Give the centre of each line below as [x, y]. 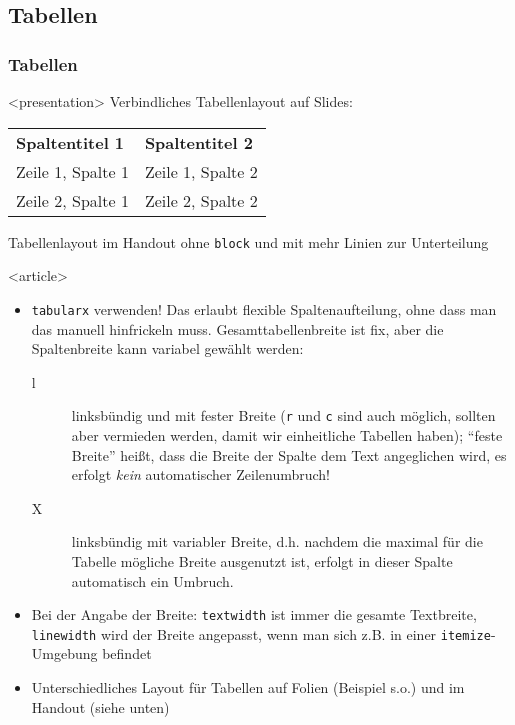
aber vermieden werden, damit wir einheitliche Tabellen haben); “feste [287, 434]
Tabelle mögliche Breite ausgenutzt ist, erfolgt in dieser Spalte [262, 560]
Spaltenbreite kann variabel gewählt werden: [167, 348]
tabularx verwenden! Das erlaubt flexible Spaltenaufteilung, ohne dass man [264, 308]
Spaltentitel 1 [70, 142]
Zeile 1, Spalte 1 [72, 171]
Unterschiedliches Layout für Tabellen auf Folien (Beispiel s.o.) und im [248, 687]
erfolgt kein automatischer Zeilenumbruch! [200, 474]
